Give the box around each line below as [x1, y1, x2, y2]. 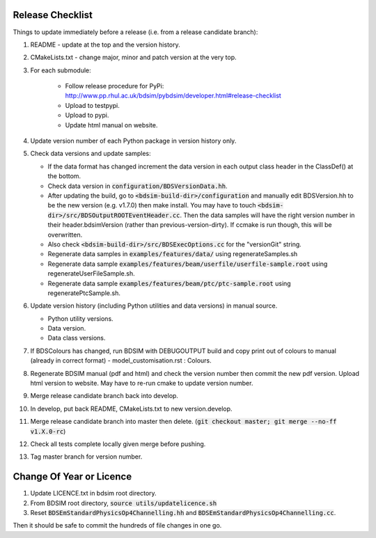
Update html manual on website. [65, 120, 158, 129]
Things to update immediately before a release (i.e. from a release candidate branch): [13, 28, 258, 36]
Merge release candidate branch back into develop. [30, 392, 179, 400]
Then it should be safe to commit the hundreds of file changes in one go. [13, 521, 222, 530]
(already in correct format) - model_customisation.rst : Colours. [30, 356, 212, 365]
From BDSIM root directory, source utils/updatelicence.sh [30, 498, 217, 507]
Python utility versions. [47, 314, 114, 323]
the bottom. [47, 172, 81, 180]
